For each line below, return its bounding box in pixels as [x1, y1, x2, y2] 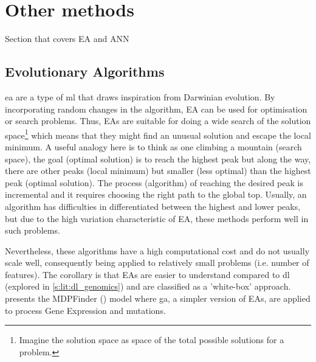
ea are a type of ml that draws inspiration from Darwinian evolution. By [5, 90, 275, 103]
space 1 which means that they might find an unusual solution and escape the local [5, 127, 312, 141]
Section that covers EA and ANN [5, 32, 129, 45]
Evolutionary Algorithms [5, 62, 165, 81]
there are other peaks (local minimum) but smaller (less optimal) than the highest [5, 164, 311, 177]
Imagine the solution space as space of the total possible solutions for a [19, 333, 284, 346]
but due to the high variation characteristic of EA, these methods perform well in [5, 212, 309, 225]
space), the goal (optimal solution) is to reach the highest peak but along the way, [5, 152, 311, 165]
